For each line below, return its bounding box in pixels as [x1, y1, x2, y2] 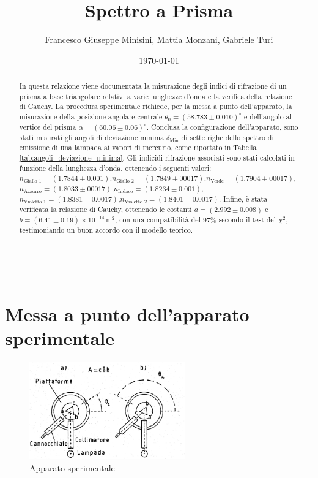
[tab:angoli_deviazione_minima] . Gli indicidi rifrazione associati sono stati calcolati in [19, 153, 295, 163]
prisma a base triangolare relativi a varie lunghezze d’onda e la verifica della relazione [19, 91, 292, 101]
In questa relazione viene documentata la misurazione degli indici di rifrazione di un [19, 81, 287, 91]
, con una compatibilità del [114, 214, 201, 225]
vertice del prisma [19, 122, 76, 132]
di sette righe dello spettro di [181, 132, 274, 142]
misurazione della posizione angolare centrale [19, 112, 163, 122]
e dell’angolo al [244, 112, 292, 122]
